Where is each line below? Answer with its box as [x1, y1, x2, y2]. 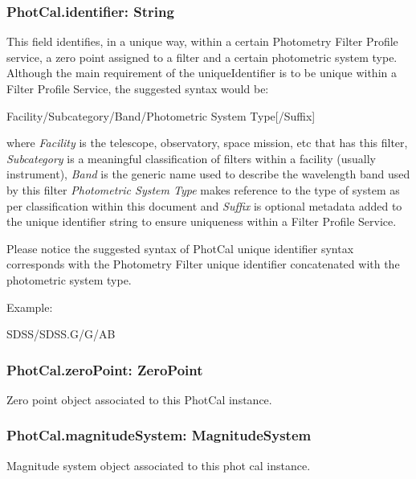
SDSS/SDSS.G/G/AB [6, 325, 116, 342]
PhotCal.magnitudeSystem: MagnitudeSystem [6, 425, 312, 445]
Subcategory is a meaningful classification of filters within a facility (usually [6, 149, 377, 166]
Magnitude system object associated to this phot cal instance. [6, 456, 311, 473]
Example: [6, 298, 53, 315]
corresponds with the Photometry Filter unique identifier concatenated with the [6, 256, 400, 272]
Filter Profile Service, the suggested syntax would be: [6, 80, 269, 96]
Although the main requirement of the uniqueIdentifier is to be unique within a [6, 64, 397, 81]
